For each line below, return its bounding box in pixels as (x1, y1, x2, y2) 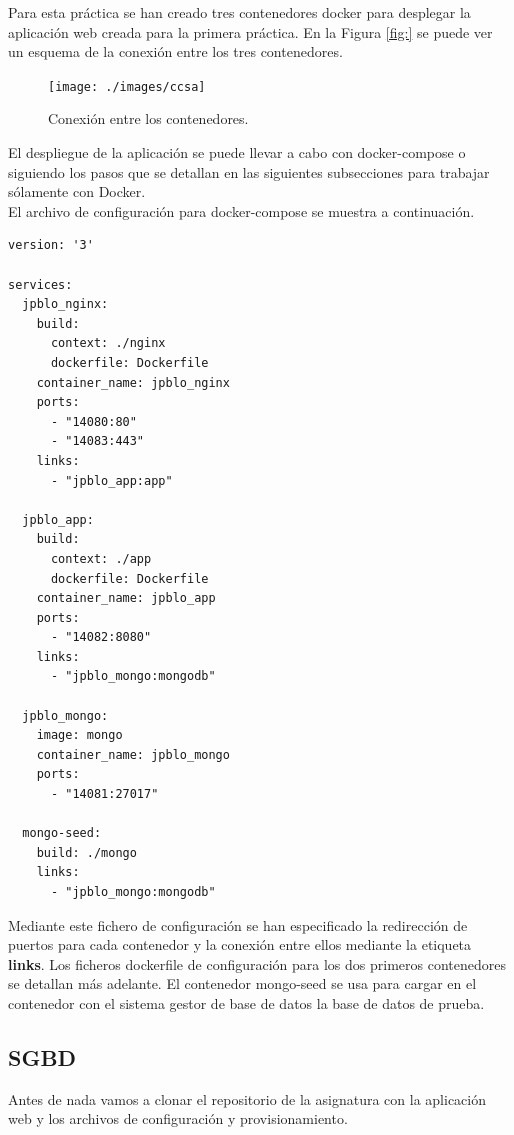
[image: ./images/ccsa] (48, 79, 206, 94)
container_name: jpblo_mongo (36, 747, 230, 762)
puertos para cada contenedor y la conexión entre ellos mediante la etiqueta (8, 934, 472, 955)
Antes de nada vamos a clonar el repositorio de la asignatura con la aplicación (8, 1088, 487, 1109)
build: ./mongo (36, 845, 137, 860)
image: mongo (36, 728, 123, 743)
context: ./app (50, 551, 152, 566)
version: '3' (8, 238, 94, 253)
